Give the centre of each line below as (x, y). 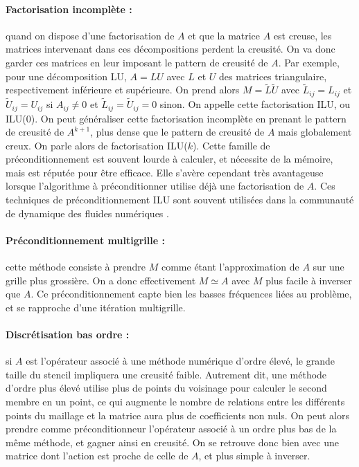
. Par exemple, (309, 62)
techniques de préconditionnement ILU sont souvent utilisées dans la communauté (180, 200)
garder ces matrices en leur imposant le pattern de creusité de (137, 62)
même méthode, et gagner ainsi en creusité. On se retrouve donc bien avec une (172, 442)
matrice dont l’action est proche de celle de (97, 456)
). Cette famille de (231, 145)
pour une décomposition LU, (66, 76)
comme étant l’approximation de (230, 267)
